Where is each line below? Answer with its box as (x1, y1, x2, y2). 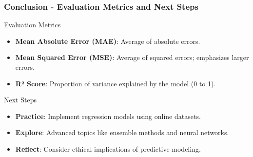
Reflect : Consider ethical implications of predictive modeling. (15, 143, 201, 154)
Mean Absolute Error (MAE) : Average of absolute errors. (15, 36, 200, 46)
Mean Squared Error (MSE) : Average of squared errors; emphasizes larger (15, 52, 249, 62)
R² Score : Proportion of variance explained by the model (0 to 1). (15, 78, 216, 88)
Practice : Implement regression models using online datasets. (15, 111, 201, 121)
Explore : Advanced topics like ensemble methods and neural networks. (15, 127, 229, 137)
